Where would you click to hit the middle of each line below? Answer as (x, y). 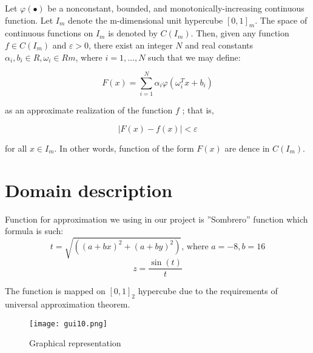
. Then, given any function (240, 33)
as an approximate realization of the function (89, 110)
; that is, (198, 110)
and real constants (219, 45)
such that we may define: (194, 57)
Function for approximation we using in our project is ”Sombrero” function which (156, 219)
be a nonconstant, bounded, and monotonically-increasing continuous (176, 8)
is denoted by (133, 33)
